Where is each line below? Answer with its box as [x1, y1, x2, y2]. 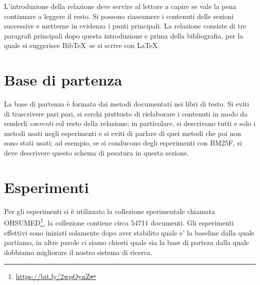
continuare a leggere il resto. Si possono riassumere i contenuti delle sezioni [4, 10, 234, 21]
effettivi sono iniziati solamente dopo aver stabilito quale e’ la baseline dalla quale [4, 227, 254, 237]
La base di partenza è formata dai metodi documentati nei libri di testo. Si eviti [4, 98, 249, 109]
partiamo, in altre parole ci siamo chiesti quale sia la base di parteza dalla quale [4, 237, 249, 247]
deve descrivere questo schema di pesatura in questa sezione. [4, 147, 189, 158]
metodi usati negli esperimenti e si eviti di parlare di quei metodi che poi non [4, 127, 241, 138]
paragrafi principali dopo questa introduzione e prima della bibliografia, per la [4, 30, 243, 40]
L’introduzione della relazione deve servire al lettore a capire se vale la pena [4, 1, 236, 11]
